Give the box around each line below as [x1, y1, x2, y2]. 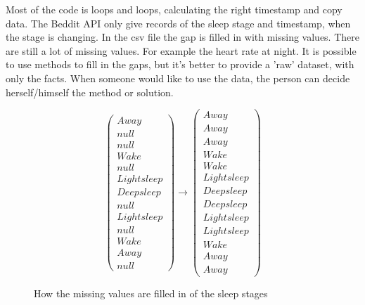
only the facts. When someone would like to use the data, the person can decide [6, 70, 350, 85]
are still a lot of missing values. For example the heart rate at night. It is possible [6, 43, 357, 58]
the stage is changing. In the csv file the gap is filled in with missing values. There [6, 30, 359, 44]
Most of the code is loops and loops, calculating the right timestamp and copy [6, 2, 342, 16]
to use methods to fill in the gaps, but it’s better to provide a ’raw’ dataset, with [6, 57, 354, 72]
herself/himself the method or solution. [6, 84, 174, 99]
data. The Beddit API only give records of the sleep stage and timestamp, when [6, 15, 351, 30]
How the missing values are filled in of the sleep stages [34, 285, 268, 300]
